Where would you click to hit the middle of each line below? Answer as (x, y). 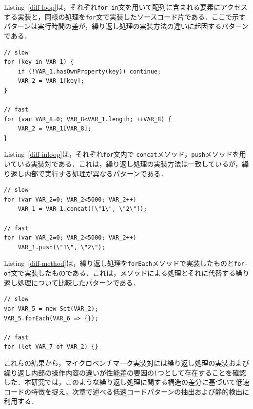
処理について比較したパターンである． (78, 282)
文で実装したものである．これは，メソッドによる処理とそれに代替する (123, 273)
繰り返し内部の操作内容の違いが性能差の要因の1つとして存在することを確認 (125, 372)
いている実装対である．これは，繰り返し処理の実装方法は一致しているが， (123, 164)
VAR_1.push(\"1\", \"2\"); (61, 247)
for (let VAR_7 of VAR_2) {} (51, 347)
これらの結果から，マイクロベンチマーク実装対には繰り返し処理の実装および (127, 363)
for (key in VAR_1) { (39, 62)
